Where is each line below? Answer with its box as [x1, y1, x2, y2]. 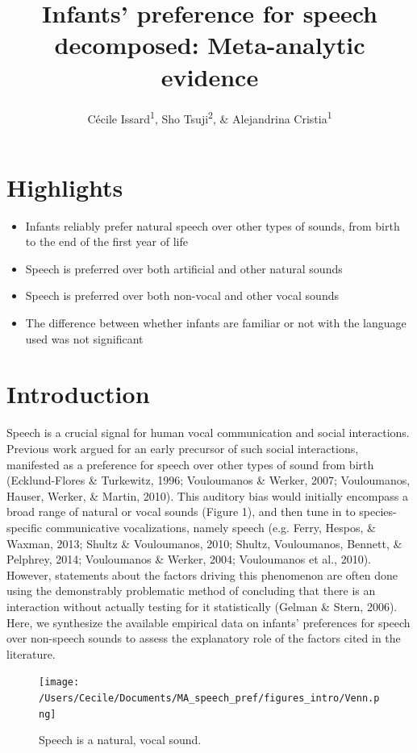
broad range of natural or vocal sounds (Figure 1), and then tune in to [6, 503, 356, 520]
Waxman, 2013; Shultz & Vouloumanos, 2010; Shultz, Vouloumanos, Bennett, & [6, 535, 402, 551]
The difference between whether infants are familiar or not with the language [25, 314, 407, 331]
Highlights [6, 170, 123, 203]
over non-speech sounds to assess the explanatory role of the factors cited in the [6, 630, 401, 647]
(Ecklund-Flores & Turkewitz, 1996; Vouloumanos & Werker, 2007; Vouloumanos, [6, 472, 411, 489]
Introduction [6, 377, 150, 410]
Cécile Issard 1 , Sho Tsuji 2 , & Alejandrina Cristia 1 [87, 107, 332, 127]
